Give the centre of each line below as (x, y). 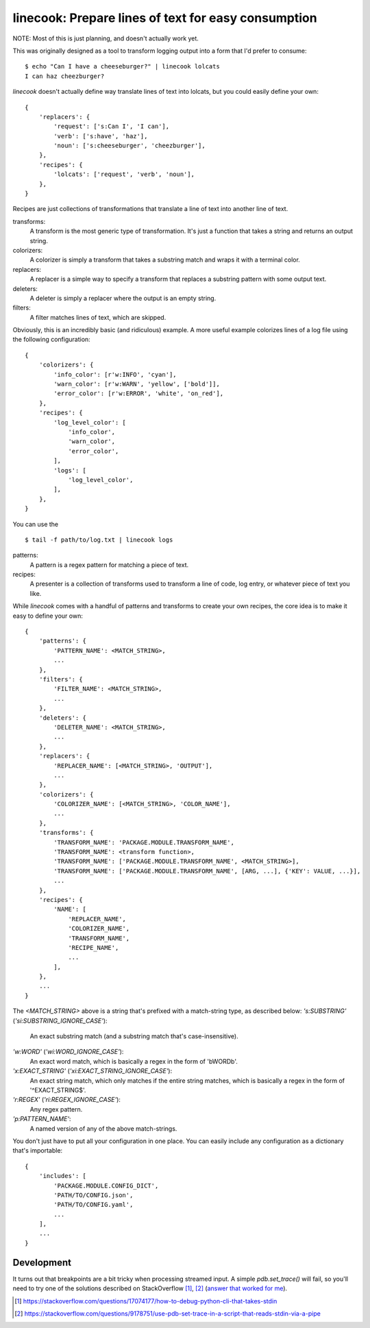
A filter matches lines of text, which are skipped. (98, 317)
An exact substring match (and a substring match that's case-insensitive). (134, 1036)
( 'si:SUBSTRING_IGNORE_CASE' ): (60, 1020)
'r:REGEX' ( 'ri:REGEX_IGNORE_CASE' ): (67, 1100)
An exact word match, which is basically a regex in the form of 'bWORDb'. (134, 1061)
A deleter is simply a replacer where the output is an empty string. (123, 298)
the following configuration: (51, 340)
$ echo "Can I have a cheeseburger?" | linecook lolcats (123, 66)
